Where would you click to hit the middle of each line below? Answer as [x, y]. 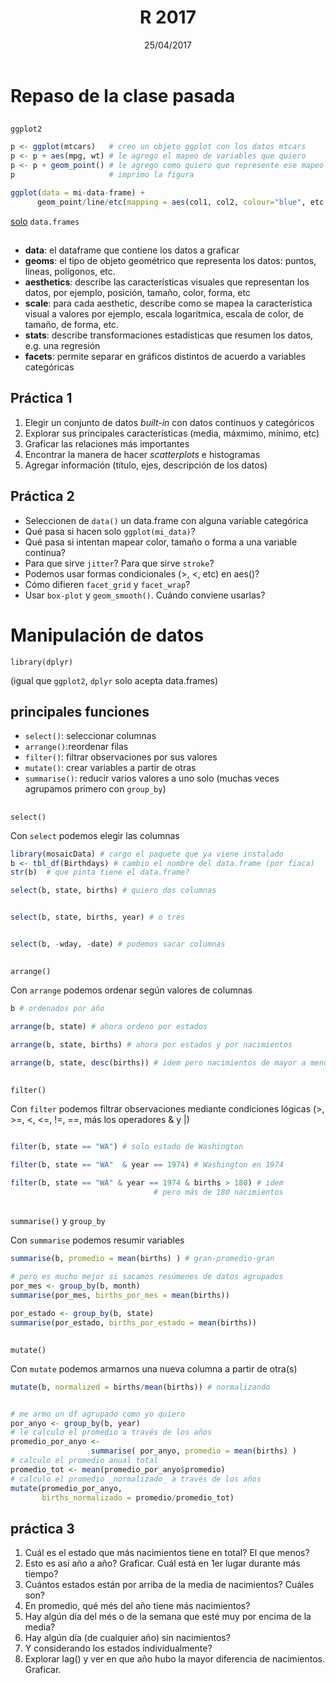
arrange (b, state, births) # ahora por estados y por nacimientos [151, 1045]
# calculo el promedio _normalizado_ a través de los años [136, 1479]
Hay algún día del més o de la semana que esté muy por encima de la [168, 1617]
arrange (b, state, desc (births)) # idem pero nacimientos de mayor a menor [171, 1063]
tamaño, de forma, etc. [72, 324]
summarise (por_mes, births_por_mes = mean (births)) [120, 1295]
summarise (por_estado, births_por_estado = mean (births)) [133, 1322]
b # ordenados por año [57, 1009]
